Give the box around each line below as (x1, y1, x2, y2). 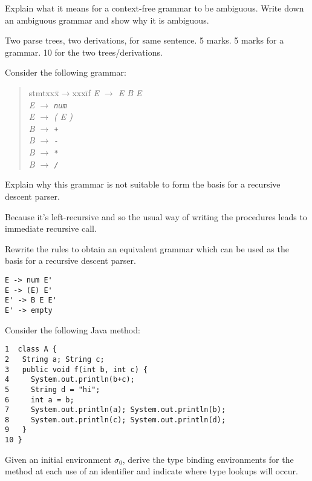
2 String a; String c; (5, 355, 105, 364)
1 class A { (5, 345, 57, 354)
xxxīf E (72, 86, 99, 99)
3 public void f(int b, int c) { (5, 365, 148, 374)
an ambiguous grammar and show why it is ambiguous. (5, 13, 209, 26)
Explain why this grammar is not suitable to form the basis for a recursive (5, 178, 281, 191)
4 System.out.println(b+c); (5, 375, 135, 384)
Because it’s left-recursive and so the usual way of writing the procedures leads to (5, 210, 307, 223)
